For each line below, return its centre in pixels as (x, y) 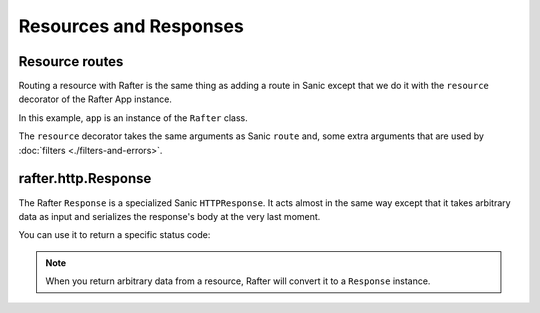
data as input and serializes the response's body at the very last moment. (169, 216)
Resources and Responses (131, 26)
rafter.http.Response (85, 178)
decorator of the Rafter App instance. (95, 99)
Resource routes (71, 61)
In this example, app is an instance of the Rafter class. (133, 117)
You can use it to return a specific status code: (114, 235)
